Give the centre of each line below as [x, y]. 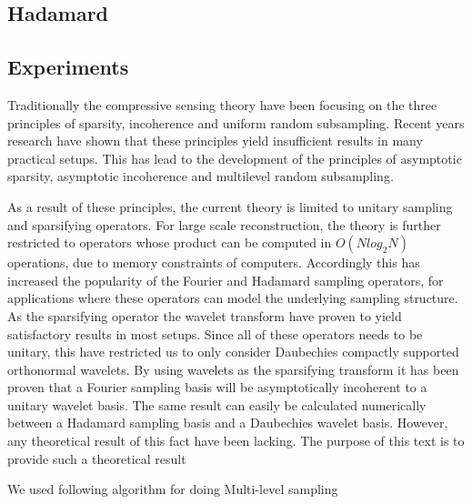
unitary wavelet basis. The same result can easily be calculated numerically [217, 404]
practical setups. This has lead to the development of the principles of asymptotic [235, 158]
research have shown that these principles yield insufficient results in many [215, 141]
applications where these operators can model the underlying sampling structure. [233, 298]
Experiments [68, 67]
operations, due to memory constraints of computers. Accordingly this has [214, 262]
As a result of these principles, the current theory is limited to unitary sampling [230, 206]
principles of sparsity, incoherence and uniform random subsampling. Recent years [236, 122]
